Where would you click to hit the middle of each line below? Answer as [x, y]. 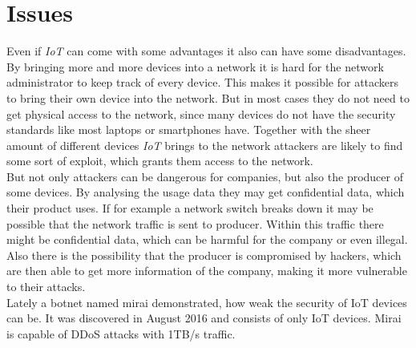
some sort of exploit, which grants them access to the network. [160, 161]
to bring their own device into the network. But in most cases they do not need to [208, 97]
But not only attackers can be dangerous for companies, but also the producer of [205, 176]
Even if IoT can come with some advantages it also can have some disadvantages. [206, 51]
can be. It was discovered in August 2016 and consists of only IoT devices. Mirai [204, 318]
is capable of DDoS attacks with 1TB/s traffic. [121, 333]
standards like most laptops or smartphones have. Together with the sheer [189, 129]
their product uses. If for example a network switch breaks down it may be [190, 208]
